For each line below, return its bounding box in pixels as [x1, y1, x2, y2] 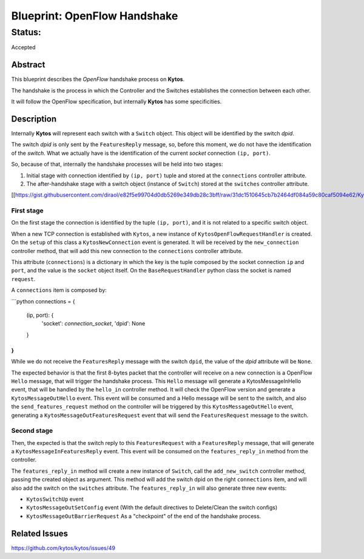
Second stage [11, 427, 53, 435]
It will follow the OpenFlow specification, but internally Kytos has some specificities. [11, 98, 222, 106]
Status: [11, 27, 42, 38]
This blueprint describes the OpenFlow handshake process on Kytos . [11, 76, 185, 83]
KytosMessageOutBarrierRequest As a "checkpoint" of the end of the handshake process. [26, 512, 261, 520]
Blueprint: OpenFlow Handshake [11, 9, 178, 22]
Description [11, 113, 57, 124]
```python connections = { [11, 297, 75, 305]
